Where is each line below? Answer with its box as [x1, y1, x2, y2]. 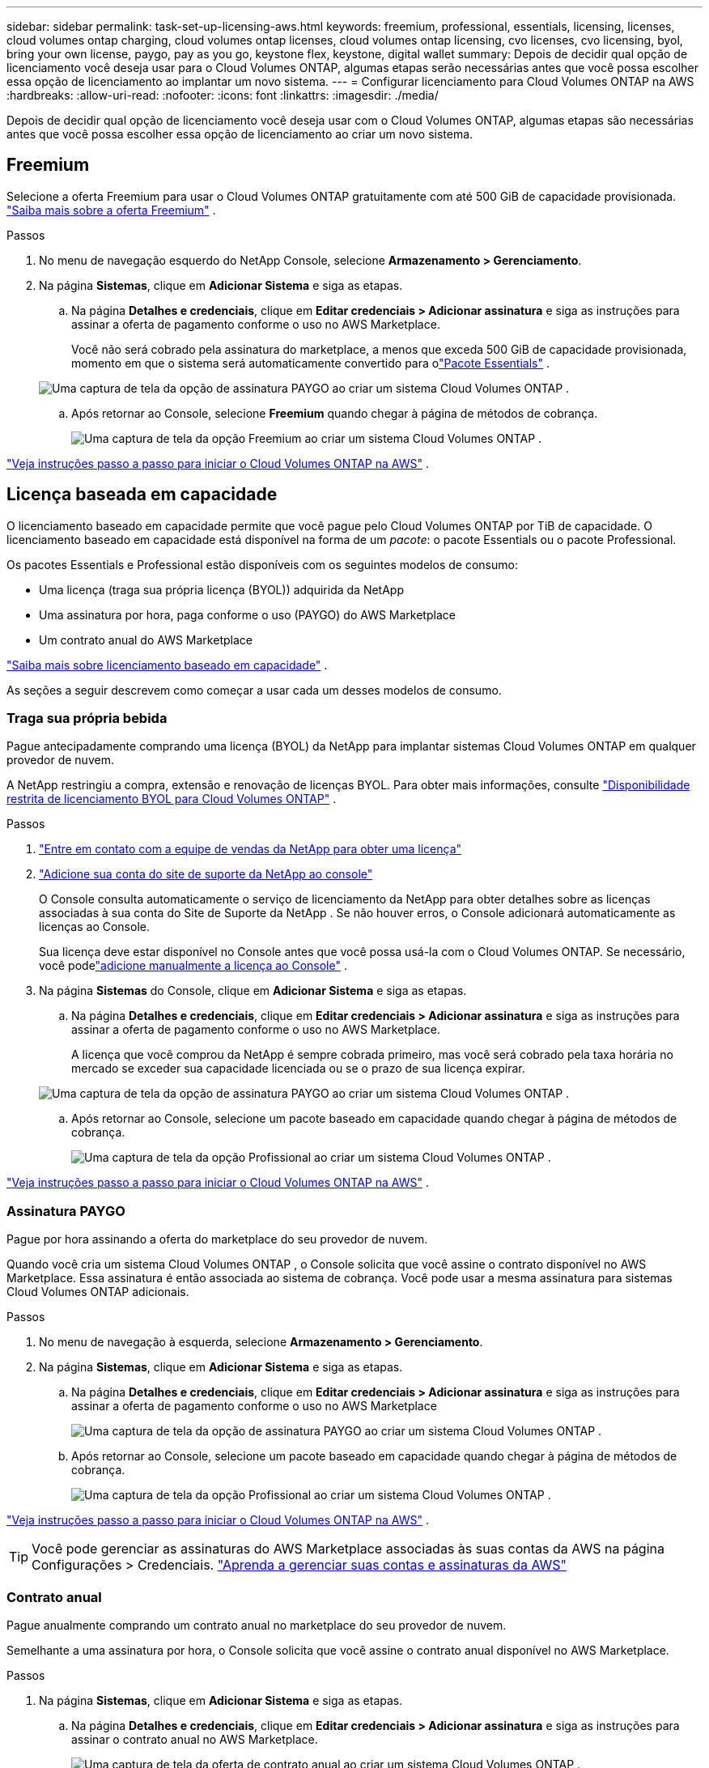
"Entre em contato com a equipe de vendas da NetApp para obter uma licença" [39, 842, 462, 856]
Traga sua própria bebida [6, 710, 168, 727]
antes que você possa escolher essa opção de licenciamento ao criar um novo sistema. [6, 127, 473, 141]
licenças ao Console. [39, 920, 150, 934]
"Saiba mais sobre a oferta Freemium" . [6, 202, 216, 217]
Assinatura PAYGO [6, 1202, 125, 1219]
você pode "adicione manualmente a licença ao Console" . [39, 958, 347, 973]
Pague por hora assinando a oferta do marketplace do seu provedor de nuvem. [6, 1232, 428, 1247]
